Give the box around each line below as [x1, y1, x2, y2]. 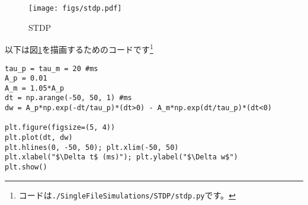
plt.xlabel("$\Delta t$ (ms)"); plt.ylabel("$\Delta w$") [5, 153, 238, 162]
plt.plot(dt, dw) [5, 133, 73, 142]
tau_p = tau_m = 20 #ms [5, 64, 98, 73]
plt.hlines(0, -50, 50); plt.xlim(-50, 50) [5, 143, 179, 152]
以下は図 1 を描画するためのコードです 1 [5, 41, 153, 55]
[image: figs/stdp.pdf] [28, 4, 122, 12]
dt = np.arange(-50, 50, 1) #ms [5, 94, 132, 102]
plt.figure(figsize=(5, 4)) [5, 123, 115, 132]
